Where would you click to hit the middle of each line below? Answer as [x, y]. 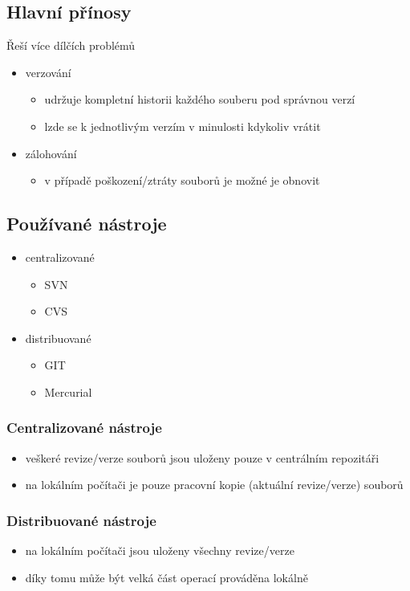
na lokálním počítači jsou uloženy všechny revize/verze [160, 550]
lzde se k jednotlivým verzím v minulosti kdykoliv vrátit [183, 126]
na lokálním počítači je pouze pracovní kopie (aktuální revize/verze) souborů [214, 485]
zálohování [51, 153]
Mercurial [68, 391]
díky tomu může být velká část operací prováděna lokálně [166, 577]
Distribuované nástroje [81, 520]
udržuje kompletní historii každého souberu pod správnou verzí [200, 99]
